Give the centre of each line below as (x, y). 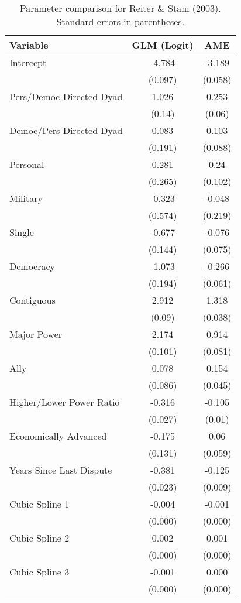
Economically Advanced (58, 436)
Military (26, 198)
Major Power (36, 334)
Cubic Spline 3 (39, 572)
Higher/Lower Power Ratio (65, 402)
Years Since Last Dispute (61, 470)
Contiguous (32, 300)
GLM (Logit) (163, 45)
